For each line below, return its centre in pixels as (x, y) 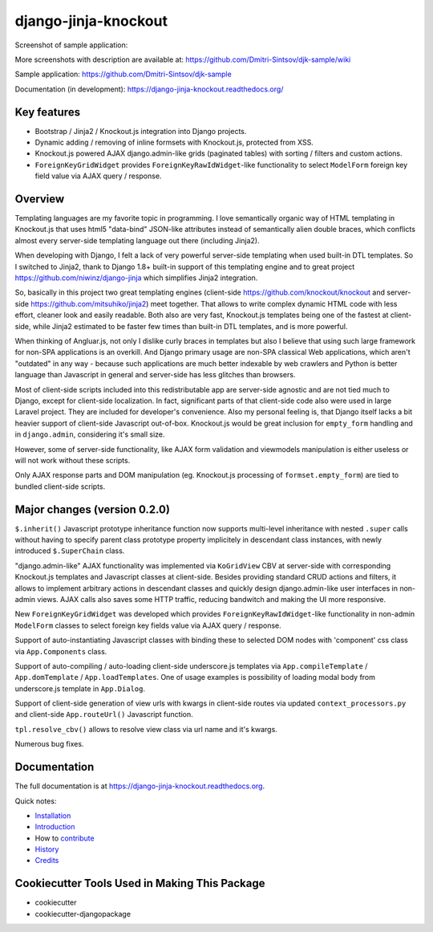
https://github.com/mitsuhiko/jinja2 (89, 303)
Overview (40, 199)
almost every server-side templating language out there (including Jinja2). (137, 240)
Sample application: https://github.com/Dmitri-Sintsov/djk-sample (123, 74)
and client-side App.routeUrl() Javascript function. (104, 714)
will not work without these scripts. (73, 460)
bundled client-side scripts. (60, 486)
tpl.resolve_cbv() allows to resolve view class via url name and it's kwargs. (146, 729)
